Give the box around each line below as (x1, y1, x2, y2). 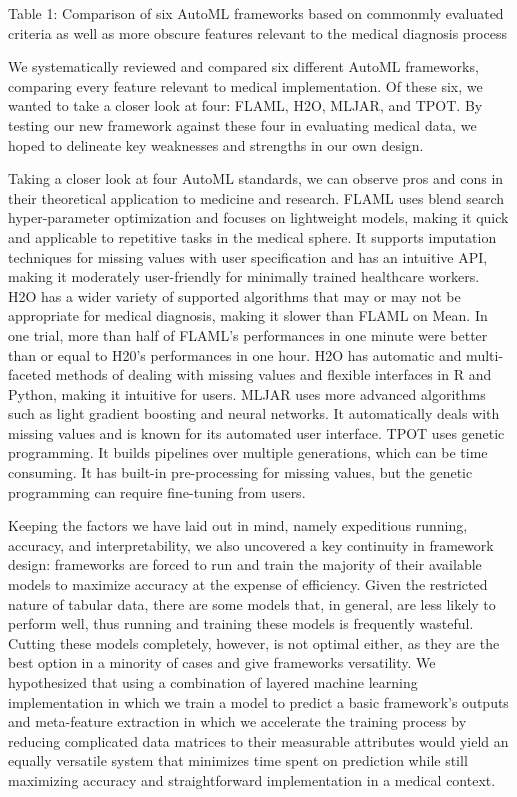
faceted (8, 364, 52, 385)
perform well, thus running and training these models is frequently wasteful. (8, 613, 474, 634)
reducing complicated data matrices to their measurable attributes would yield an (8, 730, 509, 751)
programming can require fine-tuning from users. (8, 481, 306, 502)
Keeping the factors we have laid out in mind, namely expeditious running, (8, 515, 468, 536)
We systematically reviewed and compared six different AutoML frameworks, (8, 56, 479, 77)
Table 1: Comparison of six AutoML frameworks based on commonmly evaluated (8, 3, 504, 23)
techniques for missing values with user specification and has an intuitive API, (8, 246, 488, 267)
